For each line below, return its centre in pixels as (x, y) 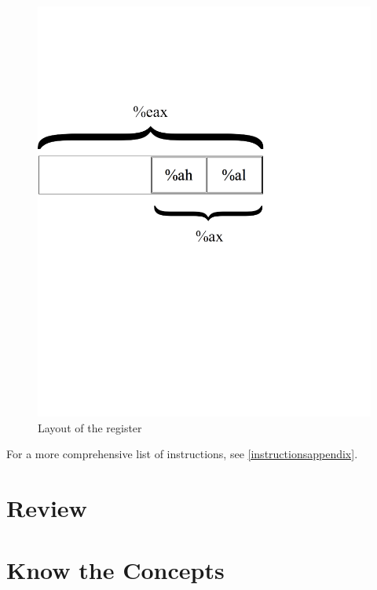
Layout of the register (90, 427)
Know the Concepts (115, 569)
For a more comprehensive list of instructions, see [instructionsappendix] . (182, 454)
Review (47, 508)
